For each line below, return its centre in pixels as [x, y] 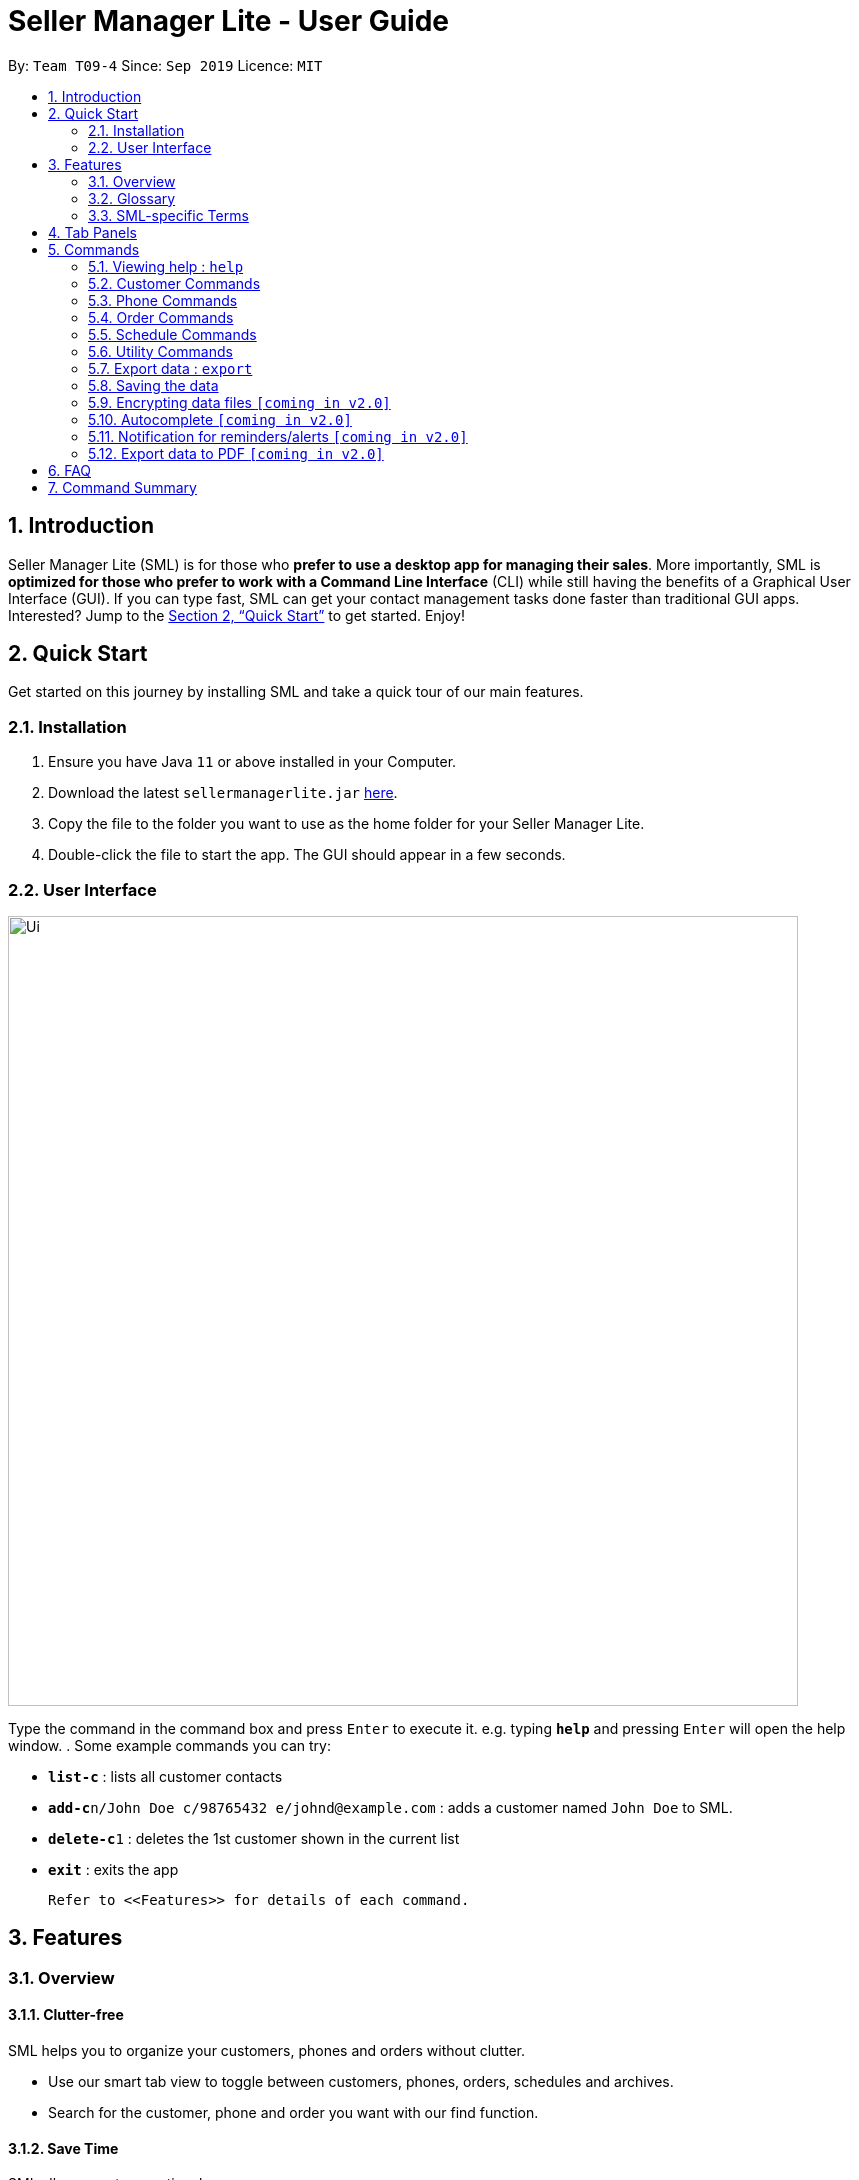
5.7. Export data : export [170, 368]
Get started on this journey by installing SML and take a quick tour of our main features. [296, 692]
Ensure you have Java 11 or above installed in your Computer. [252, 762]
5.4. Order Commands [161, 317]
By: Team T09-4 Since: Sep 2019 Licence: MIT [165, 65]
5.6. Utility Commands [160, 351]
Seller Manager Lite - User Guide [229, 21]
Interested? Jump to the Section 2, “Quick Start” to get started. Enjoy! [237, 615]
